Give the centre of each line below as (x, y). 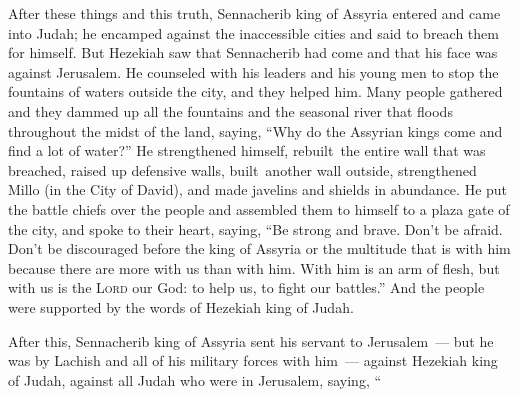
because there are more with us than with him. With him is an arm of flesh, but (254, 267)
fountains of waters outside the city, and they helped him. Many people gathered (255, 91)
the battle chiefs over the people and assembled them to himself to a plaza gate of (259, 208)
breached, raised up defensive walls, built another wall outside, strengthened (242, 169)
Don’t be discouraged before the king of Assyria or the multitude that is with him (259, 248)
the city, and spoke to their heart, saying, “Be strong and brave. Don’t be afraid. (255, 228)
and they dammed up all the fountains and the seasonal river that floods (230, 110)
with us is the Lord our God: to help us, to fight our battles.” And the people (246, 287)
